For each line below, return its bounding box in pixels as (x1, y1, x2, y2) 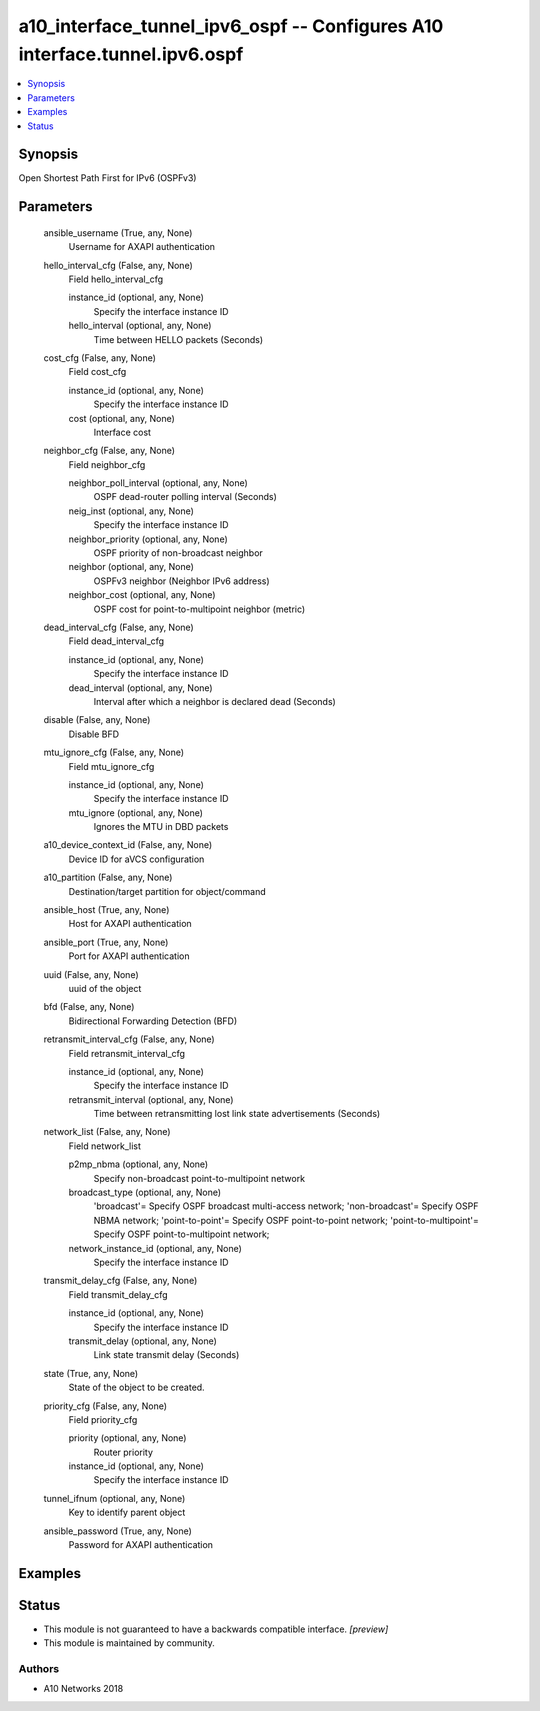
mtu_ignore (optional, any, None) (68, 806, 204, 819)
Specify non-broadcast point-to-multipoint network (93, 1172, 305, 1184)
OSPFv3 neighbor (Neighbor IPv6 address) (93, 575, 270, 587)
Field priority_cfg (68, 1413, 138, 1425)
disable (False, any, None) (43, 714, 151, 726)
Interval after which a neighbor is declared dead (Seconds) (93, 695, 337, 707)
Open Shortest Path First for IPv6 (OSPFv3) (18, 172, 197, 184)
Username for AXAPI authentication (68, 241, 215, 253)
